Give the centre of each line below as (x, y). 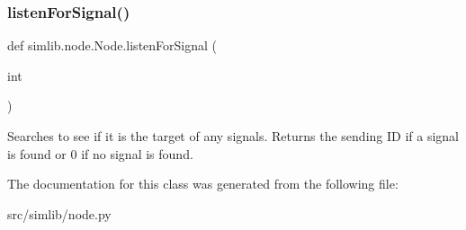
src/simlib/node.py (59, 213)
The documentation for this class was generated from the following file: (203, 184)
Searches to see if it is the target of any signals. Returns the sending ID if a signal (233, 136)
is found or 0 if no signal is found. (100, 153)
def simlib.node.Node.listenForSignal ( (112, 45)
